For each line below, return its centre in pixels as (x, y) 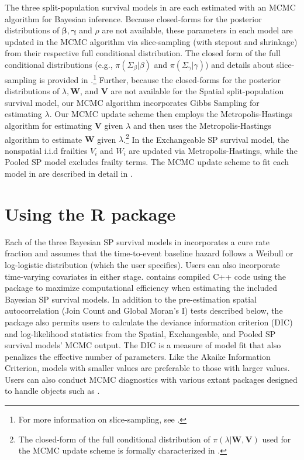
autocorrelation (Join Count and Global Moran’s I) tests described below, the (144, 310)
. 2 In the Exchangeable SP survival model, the (206, 138)
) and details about (240, 64)
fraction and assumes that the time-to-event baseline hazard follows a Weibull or (149, 253)
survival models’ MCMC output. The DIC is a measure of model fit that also (143, 345)
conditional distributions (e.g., (59, 64)
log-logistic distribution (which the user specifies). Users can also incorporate (142, 264)
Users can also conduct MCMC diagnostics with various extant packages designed (151, 379)
